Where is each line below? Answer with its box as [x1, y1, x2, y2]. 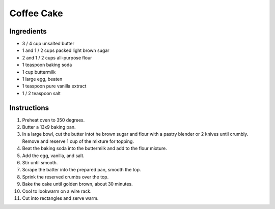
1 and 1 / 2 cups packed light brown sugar [22, 47, 109, 53]
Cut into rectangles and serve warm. [22, 195, 99, 201]
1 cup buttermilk [22, 69, 56, 75]
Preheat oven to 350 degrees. [22, 117, 85, 123]
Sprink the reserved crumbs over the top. [22, 173, 109, 180]
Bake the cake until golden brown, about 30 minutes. [22, 181, 133, 187]
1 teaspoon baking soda [22, 62, 72, 68]
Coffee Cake [9, 8, 63, 19]
